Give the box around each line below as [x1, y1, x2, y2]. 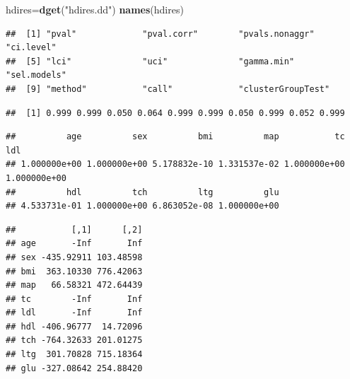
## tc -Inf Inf [6, 293, 143, 304]
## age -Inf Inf [6, 238, 143, 249]
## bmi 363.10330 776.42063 [6, 266, 143, 276]
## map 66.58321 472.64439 [6, 280, 143, 291]
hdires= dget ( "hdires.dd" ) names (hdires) [6, 2, 184, 16]
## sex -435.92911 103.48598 [6, 252, 143, 262]
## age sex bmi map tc [6, 132, 345, 142]
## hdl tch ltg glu [6, 187, 279, 197]
